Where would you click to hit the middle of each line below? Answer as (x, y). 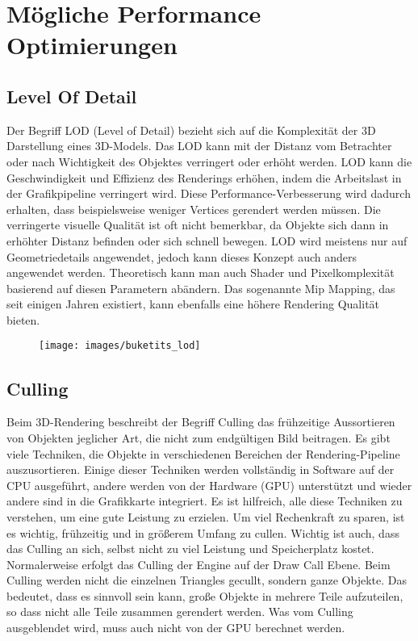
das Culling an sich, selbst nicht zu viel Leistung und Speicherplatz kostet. (190, 549)
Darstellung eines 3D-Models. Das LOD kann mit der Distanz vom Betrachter (199, 146)
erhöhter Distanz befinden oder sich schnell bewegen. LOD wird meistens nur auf (207, 240)
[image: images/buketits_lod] (120, 346)
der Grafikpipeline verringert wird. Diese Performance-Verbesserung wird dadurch (209, 193)
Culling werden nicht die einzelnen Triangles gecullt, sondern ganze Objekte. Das (207, 580)
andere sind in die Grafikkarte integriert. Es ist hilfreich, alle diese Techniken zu (205, 501)
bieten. (23, 319)
